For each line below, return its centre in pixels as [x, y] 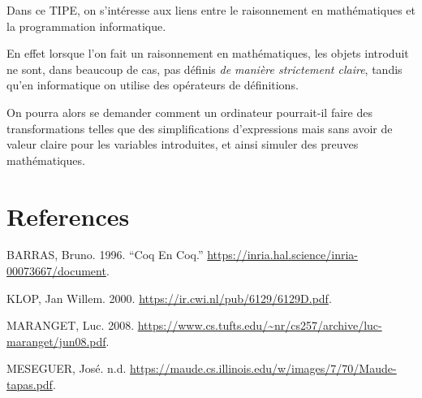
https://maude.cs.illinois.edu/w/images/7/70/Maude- [263, 368]
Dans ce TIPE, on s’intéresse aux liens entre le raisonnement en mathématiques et [211, 10]
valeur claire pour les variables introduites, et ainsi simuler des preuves [183, 144]
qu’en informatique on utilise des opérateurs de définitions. [153, 85]
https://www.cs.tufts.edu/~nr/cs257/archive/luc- [260, 325]
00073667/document [56, 271]
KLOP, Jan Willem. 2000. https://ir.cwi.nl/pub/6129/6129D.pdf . [169, 298]
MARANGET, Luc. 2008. [71, 325]
